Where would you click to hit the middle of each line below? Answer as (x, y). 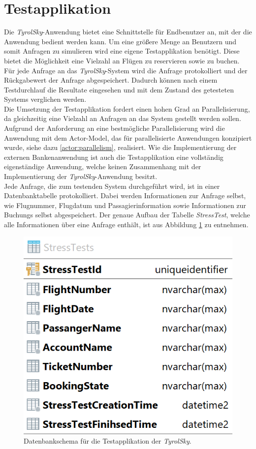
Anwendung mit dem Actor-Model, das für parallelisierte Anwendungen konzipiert (128, 137)
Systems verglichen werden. (45, 99)
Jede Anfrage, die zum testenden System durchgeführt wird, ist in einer (112, 186)
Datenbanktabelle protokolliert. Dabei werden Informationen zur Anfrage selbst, (125, 195)
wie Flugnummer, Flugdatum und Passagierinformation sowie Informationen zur (125, 205)
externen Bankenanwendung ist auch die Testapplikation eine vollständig (114, 157)
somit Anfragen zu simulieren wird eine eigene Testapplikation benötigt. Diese (122, 51)
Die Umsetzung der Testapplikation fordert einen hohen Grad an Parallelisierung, (127, 108)
